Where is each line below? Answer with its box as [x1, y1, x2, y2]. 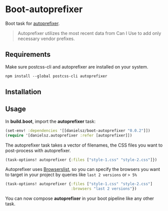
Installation [5, 88, 41, 96]
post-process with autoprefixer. [5, 147, 71, 153]
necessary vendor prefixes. [17, 36, 75, 42]
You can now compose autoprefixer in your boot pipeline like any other [5, 195, 154, 201]
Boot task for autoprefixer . [5, 20, 60, 26]
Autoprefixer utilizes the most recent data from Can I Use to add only [17, 30, 161, 36]
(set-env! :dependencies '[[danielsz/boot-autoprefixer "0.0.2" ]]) [5, 128, 151, 133]
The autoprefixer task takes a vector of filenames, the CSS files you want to [5, 142, 163, 148]
